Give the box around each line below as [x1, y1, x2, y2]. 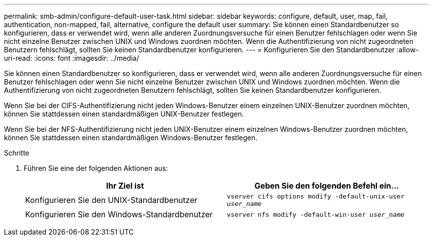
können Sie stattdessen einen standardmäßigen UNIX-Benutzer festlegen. [4, 110, 244, 118]
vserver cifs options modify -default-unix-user [227, 193, 405, 200]
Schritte [4, 149, 30, 157]
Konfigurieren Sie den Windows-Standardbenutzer [25, 209, 213, 219]
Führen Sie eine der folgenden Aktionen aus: [24, 164, 168, 172]
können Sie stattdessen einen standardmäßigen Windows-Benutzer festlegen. [4, 133, 257, 142]
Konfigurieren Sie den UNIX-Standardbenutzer [25, 195, 198, 205]
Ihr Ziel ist [106, 181, 144, 191]
